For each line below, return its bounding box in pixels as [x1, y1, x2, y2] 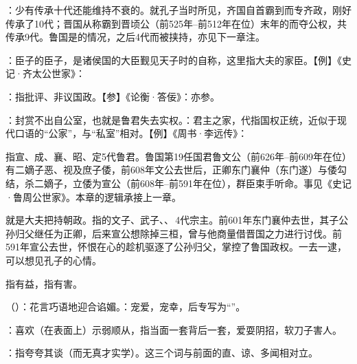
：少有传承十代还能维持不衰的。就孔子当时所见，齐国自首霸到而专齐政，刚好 [5, 3, 352, 17]
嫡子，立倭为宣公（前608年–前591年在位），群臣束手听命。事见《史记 [43, 175, 352, 190]
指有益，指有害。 [5, 276, 82, 290]
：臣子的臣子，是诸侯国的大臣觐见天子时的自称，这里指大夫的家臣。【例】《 [5, 52, 342, 67]
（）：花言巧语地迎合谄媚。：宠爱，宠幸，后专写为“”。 [5, 299, 246, 314]
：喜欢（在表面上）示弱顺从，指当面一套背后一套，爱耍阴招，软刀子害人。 [5, 322, 342, 336]
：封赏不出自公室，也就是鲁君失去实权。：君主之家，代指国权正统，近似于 [5, 112, 337, 127]
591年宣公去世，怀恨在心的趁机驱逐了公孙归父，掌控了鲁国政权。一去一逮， [5, 239, 347, 254]
